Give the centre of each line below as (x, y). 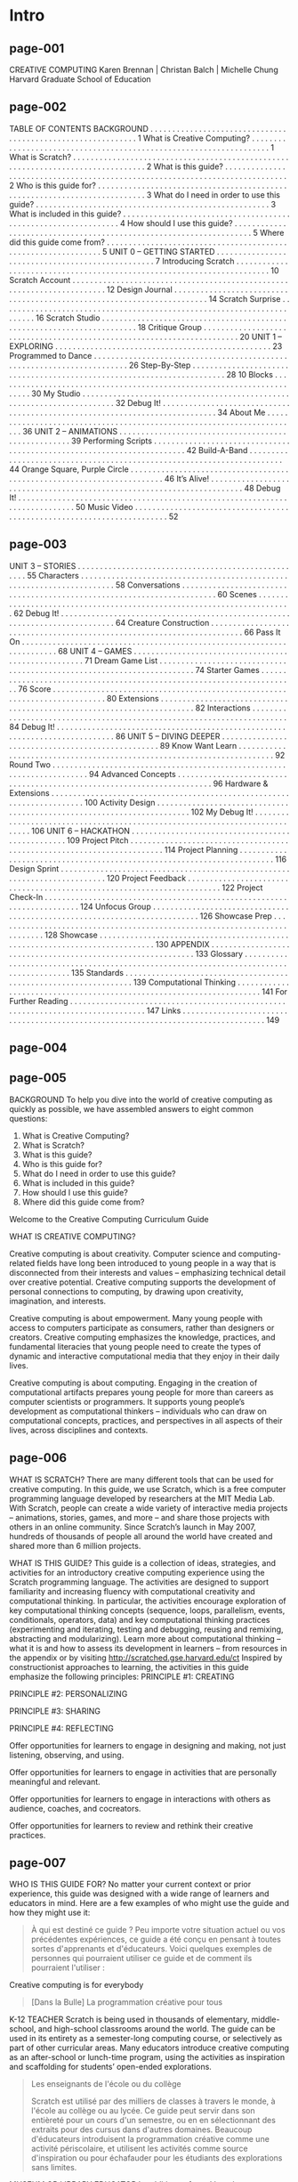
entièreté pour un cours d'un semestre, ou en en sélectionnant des (153, 2121)
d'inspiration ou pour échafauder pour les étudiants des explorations (157, 2158)
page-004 (38, 1048)
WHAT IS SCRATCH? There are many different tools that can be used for (141, 1480)
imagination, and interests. (58, 1301)
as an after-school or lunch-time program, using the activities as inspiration (147, 2057)
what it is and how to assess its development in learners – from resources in (148, 1648)
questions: (28, 1118)
